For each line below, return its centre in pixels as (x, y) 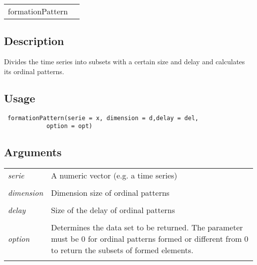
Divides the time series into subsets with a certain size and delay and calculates (125, 62)
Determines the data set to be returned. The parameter (147, 227)
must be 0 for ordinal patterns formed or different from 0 (150, 239)
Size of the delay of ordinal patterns (113, 210)
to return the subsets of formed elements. (122, 250)
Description (34, 41)
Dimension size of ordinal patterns (110, 193)
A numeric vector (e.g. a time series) (114, 176)
